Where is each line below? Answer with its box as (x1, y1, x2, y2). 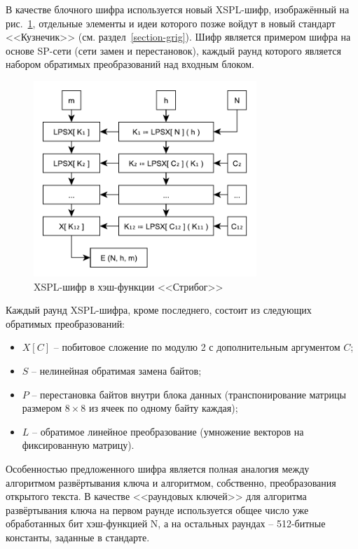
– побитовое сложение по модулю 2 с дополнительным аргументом (53, 340, 340, 354)
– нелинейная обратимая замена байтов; (32, 363, 202, 378)
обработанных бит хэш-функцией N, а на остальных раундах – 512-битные (6, 516, 326, 531)
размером (22, 401, 62, 415)
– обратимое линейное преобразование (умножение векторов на (32, 424, 304, 438)
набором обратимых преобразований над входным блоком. (6, 57, 254, 71)
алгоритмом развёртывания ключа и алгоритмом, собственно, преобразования (6, 475, 336, 489)
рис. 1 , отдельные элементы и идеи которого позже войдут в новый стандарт (6, 15, 336, 30)
